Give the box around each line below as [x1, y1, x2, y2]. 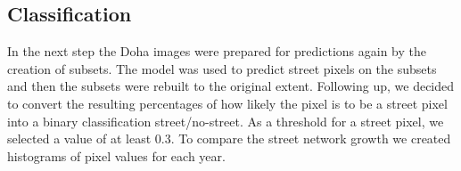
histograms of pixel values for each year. [7, 146, 226, 165]
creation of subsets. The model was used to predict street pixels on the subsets [7, 59, 437, 77]
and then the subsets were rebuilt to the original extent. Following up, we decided [7, 77, 455, 95]
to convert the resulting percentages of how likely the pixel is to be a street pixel [7, 94, 448, 112]
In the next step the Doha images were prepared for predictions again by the [7, 42, 426, 61]
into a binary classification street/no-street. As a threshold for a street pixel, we [7, 111, 444, 130]
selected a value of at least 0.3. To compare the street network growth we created [7, 129, 451, 148]
